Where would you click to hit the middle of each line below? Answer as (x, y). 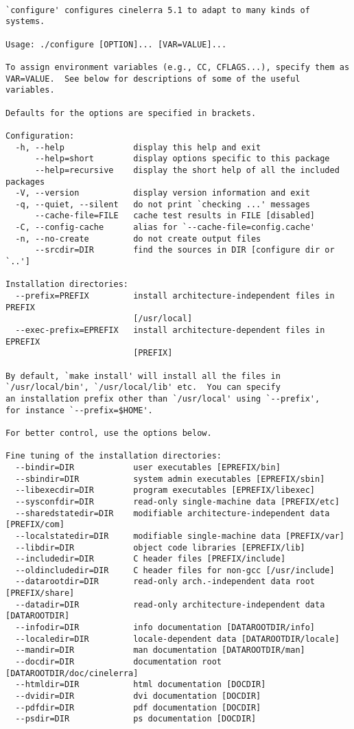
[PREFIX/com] (35, 525)
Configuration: (40, 136)
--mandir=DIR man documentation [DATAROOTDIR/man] (160, 650)
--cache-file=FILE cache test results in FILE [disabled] (175, 216)
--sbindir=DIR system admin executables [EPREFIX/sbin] (170, 479)
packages (25, 182)
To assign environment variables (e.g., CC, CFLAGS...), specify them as (178, 67)
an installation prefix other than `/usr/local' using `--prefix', (163, 398)
